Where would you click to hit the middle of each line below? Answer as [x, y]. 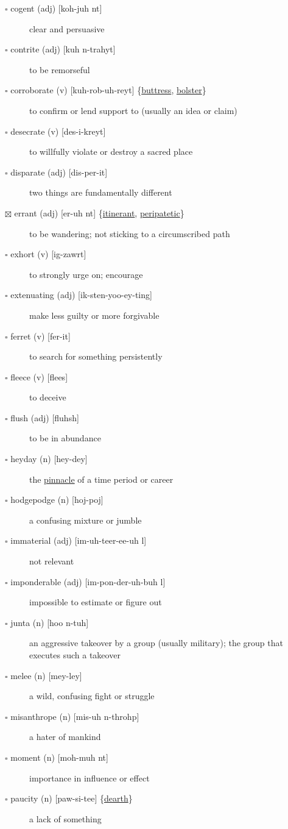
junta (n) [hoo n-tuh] [50, 622]
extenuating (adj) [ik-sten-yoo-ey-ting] [81, 295]
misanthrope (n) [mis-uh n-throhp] [75, 716]
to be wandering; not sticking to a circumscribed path [130, 233]
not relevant [52, 561]
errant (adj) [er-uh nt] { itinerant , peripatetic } [99, 212]
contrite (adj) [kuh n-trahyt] [63, 49]
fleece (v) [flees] [39, 376]
